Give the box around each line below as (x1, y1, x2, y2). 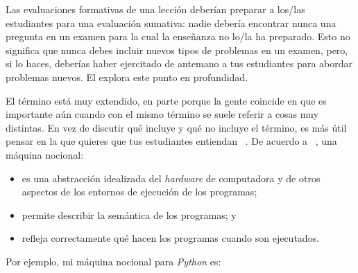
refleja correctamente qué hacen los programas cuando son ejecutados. (22, 231, 320, 245)
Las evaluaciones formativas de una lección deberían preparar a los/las (6, 2, 305, 16)
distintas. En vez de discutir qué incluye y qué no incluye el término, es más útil (6, 120, 347, 134)
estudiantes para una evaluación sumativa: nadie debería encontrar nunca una (6, 15, 336, 30)
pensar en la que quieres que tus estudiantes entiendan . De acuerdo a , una (6, 134, 337, 148)
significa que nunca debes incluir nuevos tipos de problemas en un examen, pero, (6, 42, 348, 57)
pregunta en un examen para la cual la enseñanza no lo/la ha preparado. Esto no (6, 29, 350, 44)
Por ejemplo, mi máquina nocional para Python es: (6, 254, 221, 268)
